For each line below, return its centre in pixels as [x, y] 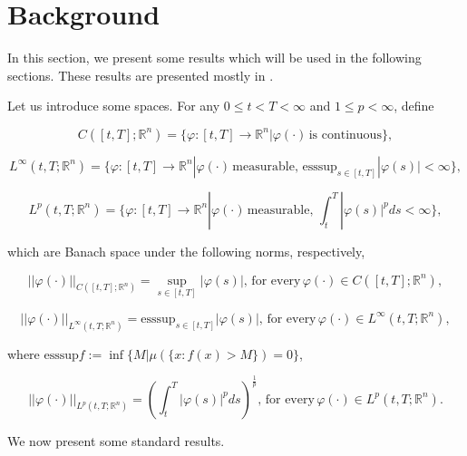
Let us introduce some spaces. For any [114, 106]
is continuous [345, 135]
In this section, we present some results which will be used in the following [214, 58]
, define [414, 106]
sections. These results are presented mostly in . [141, 75]
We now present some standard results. [116, 440]
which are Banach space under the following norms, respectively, [186, 251]
